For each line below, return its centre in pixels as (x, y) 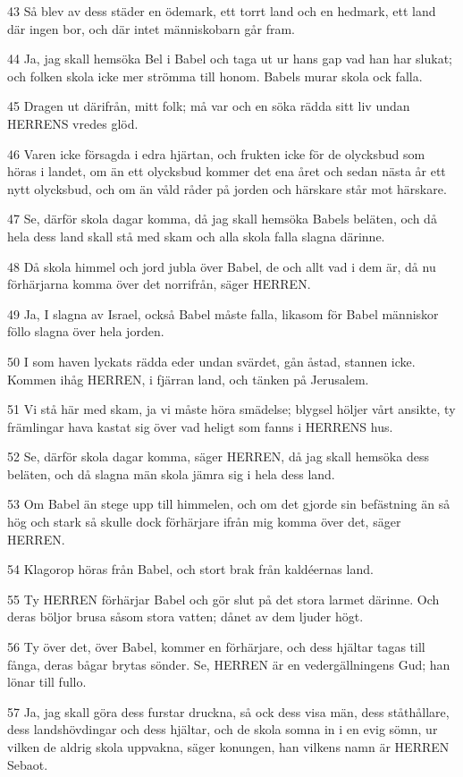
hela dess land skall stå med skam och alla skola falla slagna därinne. (196, 236)
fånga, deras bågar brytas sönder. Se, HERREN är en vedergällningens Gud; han (229, 664)
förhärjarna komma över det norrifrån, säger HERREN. (159, 284)
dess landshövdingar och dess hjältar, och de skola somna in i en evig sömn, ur (223, 729)
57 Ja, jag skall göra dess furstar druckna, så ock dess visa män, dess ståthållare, (228, 711)
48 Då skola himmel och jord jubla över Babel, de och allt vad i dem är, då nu (222, 266)
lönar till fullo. (47, 682)
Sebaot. (28, 764)
